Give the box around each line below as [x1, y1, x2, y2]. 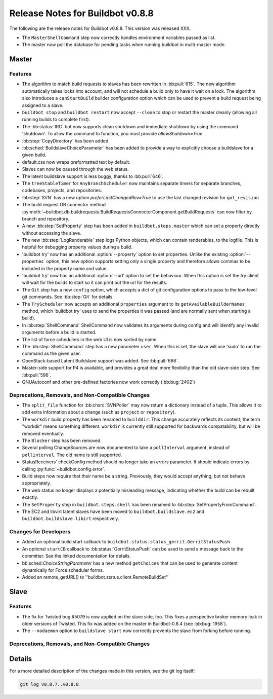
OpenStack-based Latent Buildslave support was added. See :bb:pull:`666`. [22, 357, 179, 363]
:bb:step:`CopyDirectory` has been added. [22, 137, 110, 144]
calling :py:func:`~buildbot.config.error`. [22, 466, 106, 472]
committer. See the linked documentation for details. [22, 553, 131, 559]
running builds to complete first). [22, 117, 90, 123]
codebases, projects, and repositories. [22, 188, 102, 194]
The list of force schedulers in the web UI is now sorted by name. [22, 336, 158, 342]
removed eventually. [22, 430, 64, 436]
